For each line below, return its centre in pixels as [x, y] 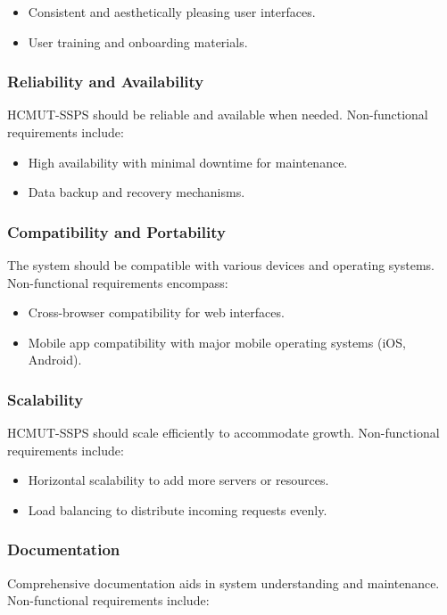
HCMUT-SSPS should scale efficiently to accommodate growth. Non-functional [223, 433]
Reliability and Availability [106, 82]
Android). [55, 360]
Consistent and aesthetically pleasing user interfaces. [172, 12]
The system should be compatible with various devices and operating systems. [221, 265]
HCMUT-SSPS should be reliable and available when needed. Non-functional [218, 115]
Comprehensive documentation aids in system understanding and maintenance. [223, 582]
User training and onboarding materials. [138, 41]
